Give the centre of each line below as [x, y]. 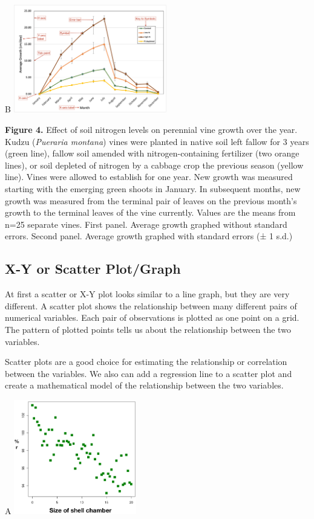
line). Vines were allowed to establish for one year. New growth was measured [149, 177]
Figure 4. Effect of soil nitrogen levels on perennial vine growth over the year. [151, 129]
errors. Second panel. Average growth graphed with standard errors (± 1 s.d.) [149, 236]
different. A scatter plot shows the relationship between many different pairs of [151, 305]
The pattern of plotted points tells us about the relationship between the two [148, 329]
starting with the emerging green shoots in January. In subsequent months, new [153, 188]
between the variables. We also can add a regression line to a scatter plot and [149, 373]
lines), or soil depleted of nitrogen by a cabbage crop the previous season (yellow [154, 165]
